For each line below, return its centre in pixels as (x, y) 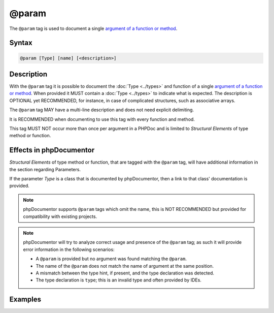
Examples (25, 300)
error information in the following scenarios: (69, 249)
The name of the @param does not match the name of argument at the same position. (125, 266)
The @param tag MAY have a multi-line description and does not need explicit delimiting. (102, 110)
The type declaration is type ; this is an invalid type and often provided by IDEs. (118, 280)
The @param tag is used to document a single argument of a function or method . (93, 28)
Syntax (21, 43)
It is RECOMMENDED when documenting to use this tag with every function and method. (102, 119)
